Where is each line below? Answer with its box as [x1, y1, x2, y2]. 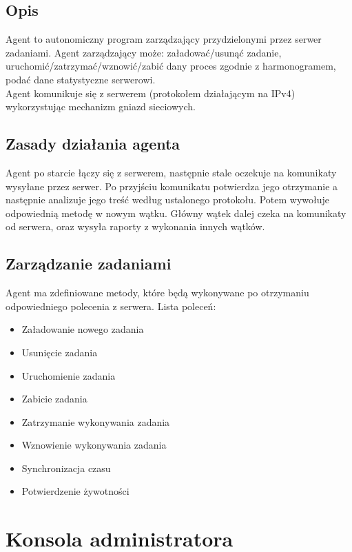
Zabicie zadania [21, 391, 87, 406]
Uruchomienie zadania [21, 368, 116, 382]
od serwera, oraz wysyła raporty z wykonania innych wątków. [6, 219, 265, 234]
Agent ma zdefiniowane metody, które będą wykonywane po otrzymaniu [6, 285, 309, 300]
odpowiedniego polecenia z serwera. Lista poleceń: [6, 298, 216, 313]
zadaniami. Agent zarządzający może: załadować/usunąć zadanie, [6, 45, 282, 59]
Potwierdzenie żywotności [21, 484, 130, 498]
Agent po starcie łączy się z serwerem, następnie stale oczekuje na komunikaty [6, 165, 337, 179]
